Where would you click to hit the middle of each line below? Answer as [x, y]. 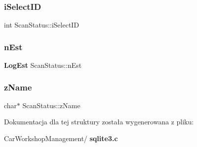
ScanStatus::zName [51, 105]
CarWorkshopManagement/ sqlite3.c [61, 138]
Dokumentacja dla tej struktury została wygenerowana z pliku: [99, 122]
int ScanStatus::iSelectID [42, 25]
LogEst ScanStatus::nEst [43, 65]
